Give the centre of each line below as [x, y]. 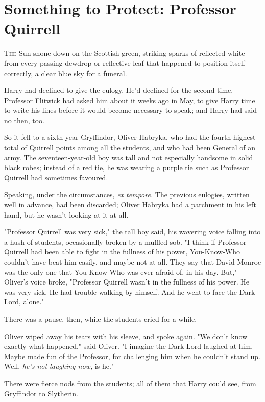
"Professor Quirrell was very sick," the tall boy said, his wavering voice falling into [132, 232]
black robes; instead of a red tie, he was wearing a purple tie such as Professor [127, 167]
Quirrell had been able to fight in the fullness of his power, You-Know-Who [122, 252]
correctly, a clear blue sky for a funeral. [66, 73]
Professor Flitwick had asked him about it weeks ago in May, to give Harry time [130, 100]
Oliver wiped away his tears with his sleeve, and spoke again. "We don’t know [126, 336]
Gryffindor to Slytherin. [41, 393]
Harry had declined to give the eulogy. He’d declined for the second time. [119, 90]
